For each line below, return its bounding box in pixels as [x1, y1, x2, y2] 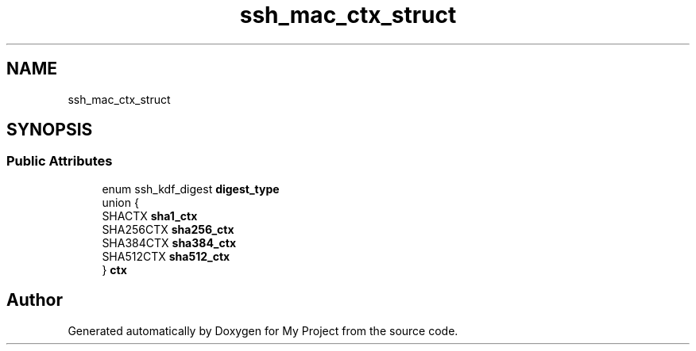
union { [102, 195, 139, 209]
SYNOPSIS [6, 120, 93, 140]
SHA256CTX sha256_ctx [102, 222, 234, 236]
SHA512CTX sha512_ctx [102, 249, 230, 263]
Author [6, 290, 63, 311]
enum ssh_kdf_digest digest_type [102, 181, 280, 196]
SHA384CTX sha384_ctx [102, 235, 236, 250]
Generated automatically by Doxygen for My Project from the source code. [68, 323, 458, 338]
